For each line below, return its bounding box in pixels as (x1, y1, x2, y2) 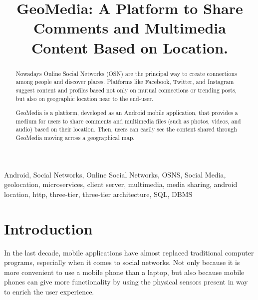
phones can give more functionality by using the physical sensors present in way (4, 276, 248, 287)
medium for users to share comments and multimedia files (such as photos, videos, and (15, 116, 241, 125)
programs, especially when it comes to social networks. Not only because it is (4, 257, 240, 267)
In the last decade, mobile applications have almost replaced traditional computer (4, 247, 254, 257)
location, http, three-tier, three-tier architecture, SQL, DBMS (4, 188, 193, 199)
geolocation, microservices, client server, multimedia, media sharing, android (4, 179, 238, 189)
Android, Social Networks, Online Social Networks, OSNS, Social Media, (4, 169, 226, 179)
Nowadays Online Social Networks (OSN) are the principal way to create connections (15, 69, 237, 77)
